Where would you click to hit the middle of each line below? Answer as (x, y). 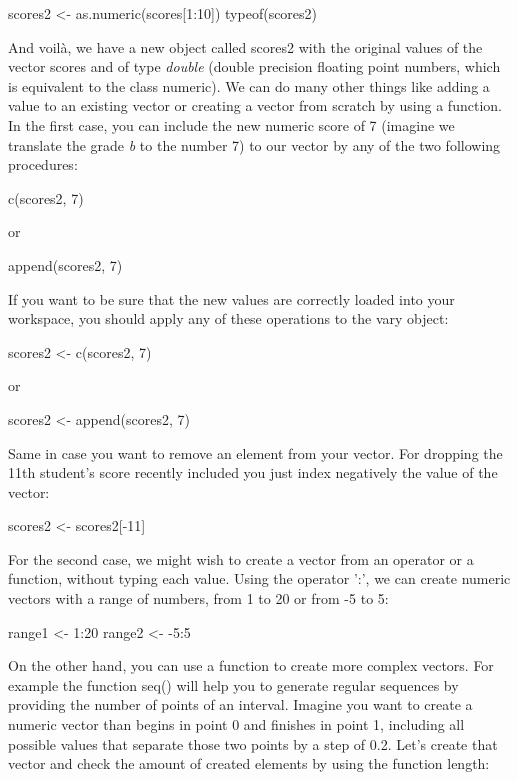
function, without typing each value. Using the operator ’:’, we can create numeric (259, 578)
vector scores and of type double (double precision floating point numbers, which (254, 66)
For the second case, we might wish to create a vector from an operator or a (241, 558)
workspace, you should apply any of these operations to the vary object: (228, 318)
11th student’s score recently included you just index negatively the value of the (253, 472)
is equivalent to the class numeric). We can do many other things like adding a (249, 85)
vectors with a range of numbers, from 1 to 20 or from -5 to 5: (198, 598)
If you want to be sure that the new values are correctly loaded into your (231, 298)
